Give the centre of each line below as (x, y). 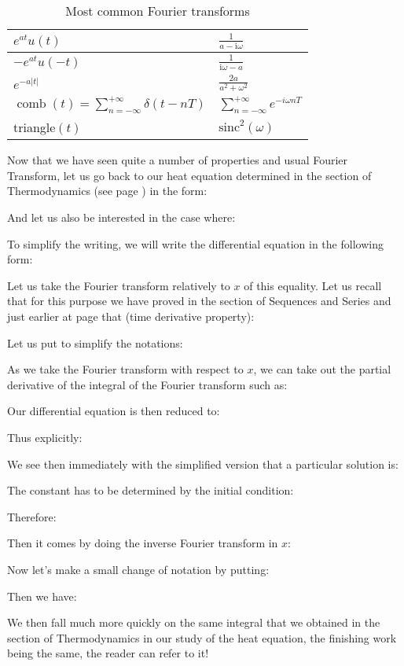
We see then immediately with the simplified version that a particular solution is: (203, 464)
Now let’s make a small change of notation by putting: (138, 569)
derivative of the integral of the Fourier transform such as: (147, 384)
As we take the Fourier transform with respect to (125, 369)
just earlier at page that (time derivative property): (131, 316)
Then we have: (42, 596)
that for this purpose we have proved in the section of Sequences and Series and (199, 301)
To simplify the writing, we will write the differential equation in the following (195, 243)
